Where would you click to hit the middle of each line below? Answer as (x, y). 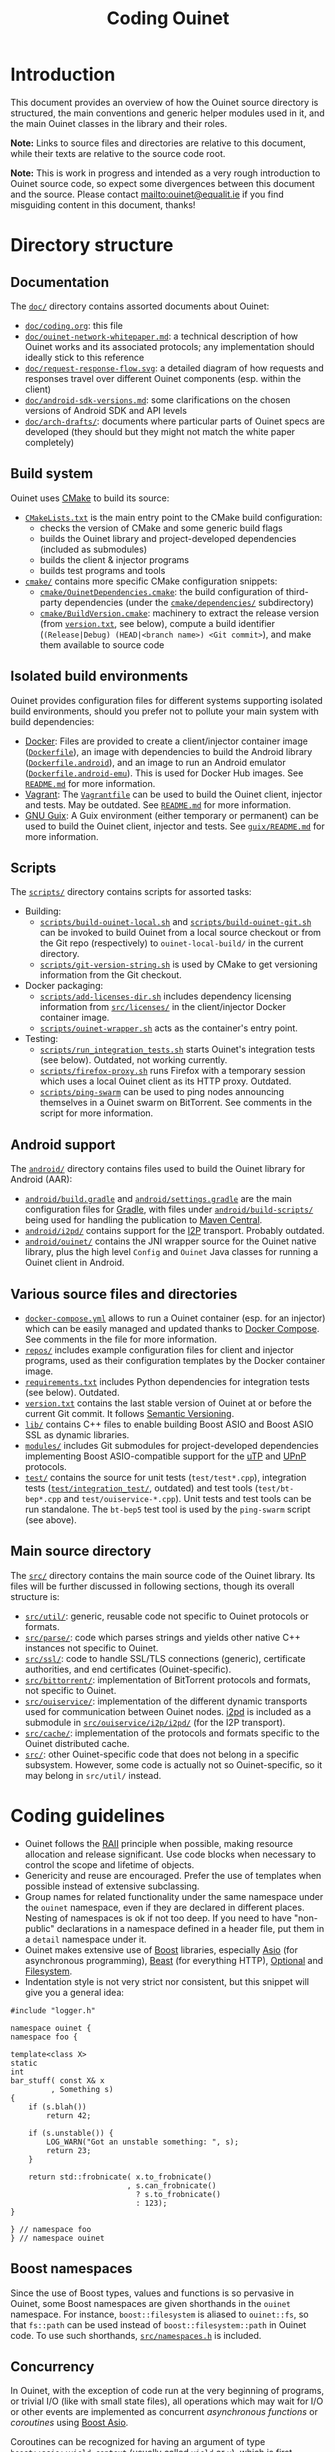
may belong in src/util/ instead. (93, 1775)
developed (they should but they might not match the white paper (160, 431)
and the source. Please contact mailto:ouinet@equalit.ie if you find (147, 194)
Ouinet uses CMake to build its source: (90, 498)
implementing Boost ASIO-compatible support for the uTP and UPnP (165, 1456)
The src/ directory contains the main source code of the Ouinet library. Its (163, 1575)
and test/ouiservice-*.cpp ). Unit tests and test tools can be (187, 1498)
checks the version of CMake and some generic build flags (161, 528)
